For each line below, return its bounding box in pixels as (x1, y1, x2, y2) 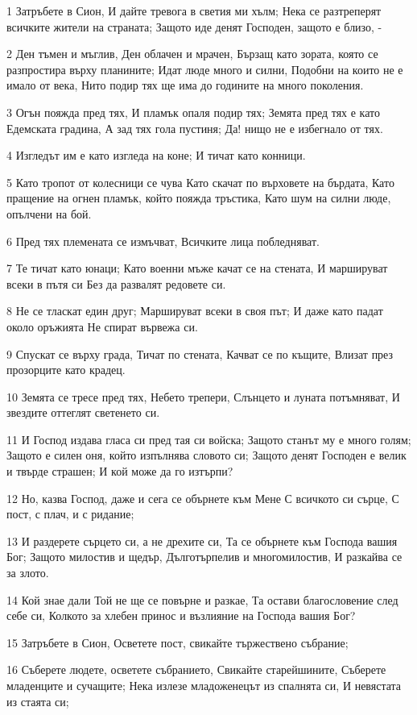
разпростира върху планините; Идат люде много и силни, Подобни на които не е (6, 60, 403, 77)
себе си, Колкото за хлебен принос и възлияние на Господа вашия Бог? (6, 607, 356, 624)
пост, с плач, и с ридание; (6, 505, 134, 522)
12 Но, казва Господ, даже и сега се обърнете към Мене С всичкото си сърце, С (6, 489, 399, 506)
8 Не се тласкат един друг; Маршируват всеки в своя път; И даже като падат (6, 302, 383, 319)
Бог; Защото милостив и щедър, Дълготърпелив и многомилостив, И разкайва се (6, 548, 403, 565)
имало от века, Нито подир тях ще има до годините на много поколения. (6, 77, 364, 94)
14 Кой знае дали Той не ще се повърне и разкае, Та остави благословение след (6, 591, 398, 608)
